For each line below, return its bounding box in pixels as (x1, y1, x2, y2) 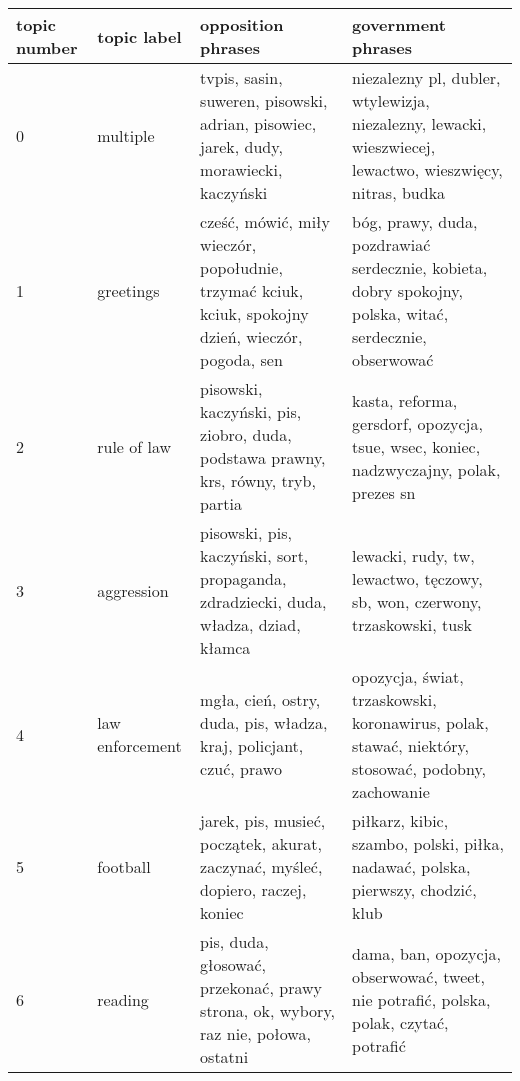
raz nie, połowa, (200, 1022, 311, 1045)
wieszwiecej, (352, 135, 436, 158)
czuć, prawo (200, 757, 282, 780)
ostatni (200, 1045, 249, 1068)
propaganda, (200, 567, 287, 590)
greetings (97, 279, 160, 302)
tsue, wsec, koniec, (352, 434, 481, 458)
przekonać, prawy (200, 976, 322, 999)
